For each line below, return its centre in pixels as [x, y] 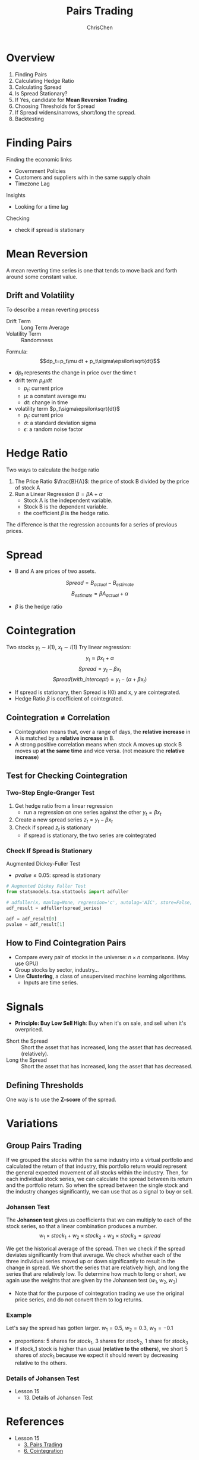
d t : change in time [46, 402]
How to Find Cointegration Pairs [66, 943]
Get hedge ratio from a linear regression [64, 805]
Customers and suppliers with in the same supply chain [83, 177]
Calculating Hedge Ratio [44, 80]
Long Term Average [45, 328]
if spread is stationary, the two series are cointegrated [90, 835]
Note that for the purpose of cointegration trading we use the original [99, 1293]
